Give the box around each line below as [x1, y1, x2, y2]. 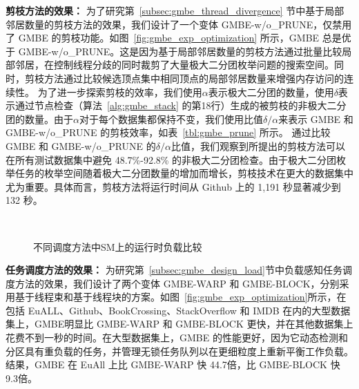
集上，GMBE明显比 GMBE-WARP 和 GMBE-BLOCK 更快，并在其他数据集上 [6, 316, 353, 331]
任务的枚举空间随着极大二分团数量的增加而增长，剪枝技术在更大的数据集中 [14, 166, 353, 180]
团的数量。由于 [6, 111, 73, 126]
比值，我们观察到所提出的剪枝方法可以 [171, 138, 345, 153]
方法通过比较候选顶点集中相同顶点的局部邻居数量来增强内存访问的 [43, 70, 344, 85]
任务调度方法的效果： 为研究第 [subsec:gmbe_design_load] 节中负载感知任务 [6, 263, 342, 277]
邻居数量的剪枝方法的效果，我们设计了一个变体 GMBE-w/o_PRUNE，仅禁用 [6, 17, 352, 31]
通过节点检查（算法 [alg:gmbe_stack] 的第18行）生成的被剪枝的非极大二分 [14, 98, 347, 113]
